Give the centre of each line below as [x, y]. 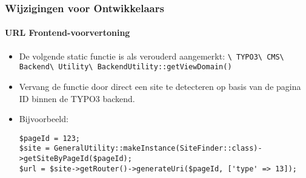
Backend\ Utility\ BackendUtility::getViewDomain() [125, 67]
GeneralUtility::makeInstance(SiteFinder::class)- [158, 149]
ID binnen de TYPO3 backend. [77, 98]
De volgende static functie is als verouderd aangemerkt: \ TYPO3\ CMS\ [151, 56]
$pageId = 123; [50, 138]
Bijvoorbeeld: [44, 119]
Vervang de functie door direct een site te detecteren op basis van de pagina [160, 86]
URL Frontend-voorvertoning [68, 33]
